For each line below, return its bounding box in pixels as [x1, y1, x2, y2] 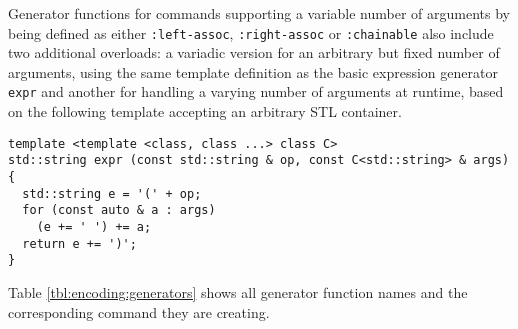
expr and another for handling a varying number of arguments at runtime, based [8, 81, 504, 102]
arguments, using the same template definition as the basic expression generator [8, 61, 498, 82]
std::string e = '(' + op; [22, 186, 202, 201]
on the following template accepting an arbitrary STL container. [8, 101, 402, 122]
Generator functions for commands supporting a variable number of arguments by [8, 3, 510, 23]
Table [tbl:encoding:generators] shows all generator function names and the [8, 281, 468, 302]
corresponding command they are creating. [8, 301, 270, 322]
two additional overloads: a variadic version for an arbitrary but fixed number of [8, 42, 500, 63]
